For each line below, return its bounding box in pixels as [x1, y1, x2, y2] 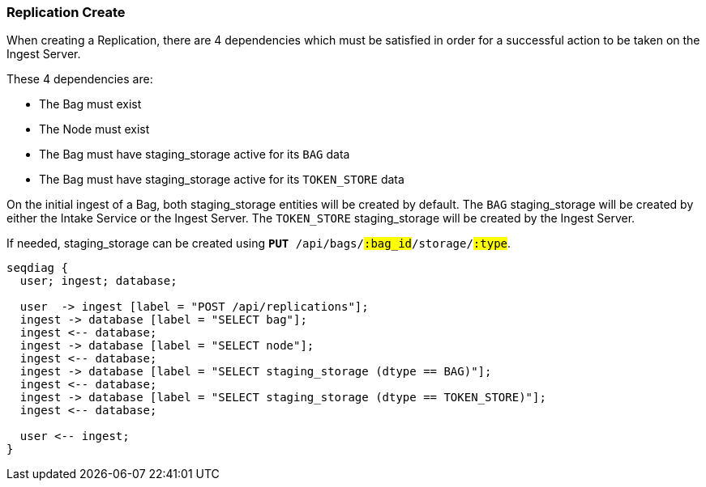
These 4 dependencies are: [6, 72, 153, 87]
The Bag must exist [39, 97, 142, 112]
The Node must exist [39, 122, 150, 137]
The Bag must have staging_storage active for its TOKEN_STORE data [39, 172, 404, 187]
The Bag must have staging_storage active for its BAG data [39, 147, 350, 162]
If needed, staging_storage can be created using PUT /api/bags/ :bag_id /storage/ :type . [6, 236, 511, 251]
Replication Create [6, 4, 126, 20]
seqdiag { [6, 261, 68, 275]
